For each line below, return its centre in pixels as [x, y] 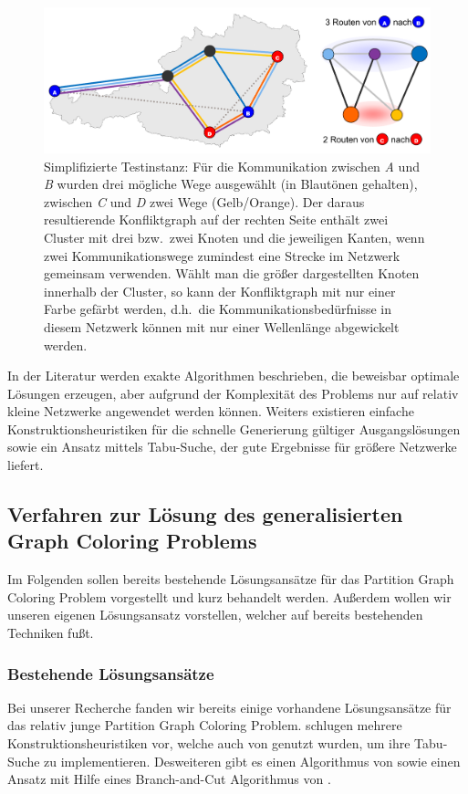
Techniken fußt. [51, 633]
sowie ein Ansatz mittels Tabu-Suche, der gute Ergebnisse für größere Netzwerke [232, 447]
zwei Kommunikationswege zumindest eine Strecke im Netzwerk [222, 255]
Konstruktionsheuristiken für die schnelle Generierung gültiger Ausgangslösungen [234, 428]
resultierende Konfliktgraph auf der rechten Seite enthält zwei [216, 219]
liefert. [26, 465]
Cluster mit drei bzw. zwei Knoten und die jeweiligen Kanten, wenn [234, 237]
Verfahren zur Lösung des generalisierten [205, 514]
